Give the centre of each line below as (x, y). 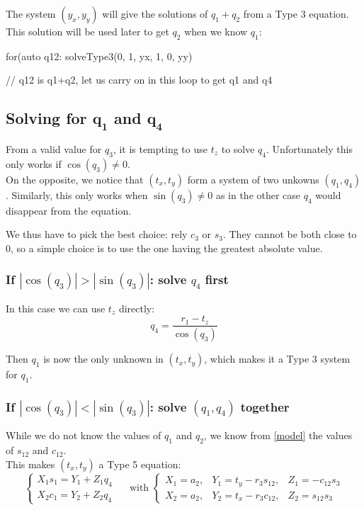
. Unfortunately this (309, 148)
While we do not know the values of (84, 435)
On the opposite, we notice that (75, 179)
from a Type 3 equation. (296, 13)
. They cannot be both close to (290, 234)
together (265, 407)
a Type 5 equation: (140, 464)
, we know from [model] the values (278, 435)
